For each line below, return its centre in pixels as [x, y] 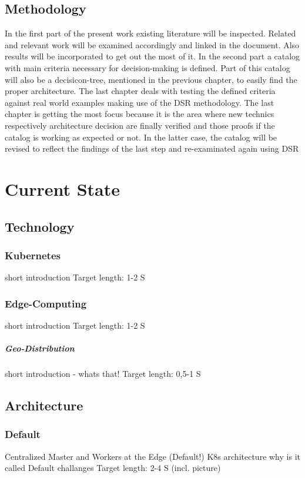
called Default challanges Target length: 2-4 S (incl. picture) [113, 468]
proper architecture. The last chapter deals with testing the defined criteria [140, 91]
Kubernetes [33, 255]
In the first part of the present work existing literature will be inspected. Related [150, 33]
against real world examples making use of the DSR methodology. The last [140, 102]
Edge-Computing [46, 303]
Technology [40, 226]
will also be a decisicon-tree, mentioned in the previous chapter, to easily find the [151, 79]
